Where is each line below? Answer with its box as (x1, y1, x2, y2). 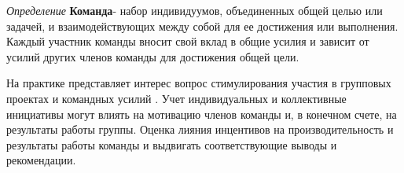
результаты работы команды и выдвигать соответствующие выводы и (6, 136, 337, 153)
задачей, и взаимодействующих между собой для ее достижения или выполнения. (6, 17, 398, 34)
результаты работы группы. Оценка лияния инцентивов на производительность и (6, 121, 394, 138)
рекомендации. (6, 152, 76, 168)
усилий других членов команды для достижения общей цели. (6, 48, 299, 64)
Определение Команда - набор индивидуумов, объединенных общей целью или (6, 2, 383, 18)
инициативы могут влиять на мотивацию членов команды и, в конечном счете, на (6, 105, 397, 122)
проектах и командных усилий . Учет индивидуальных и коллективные (6, 90, 347, 106)
